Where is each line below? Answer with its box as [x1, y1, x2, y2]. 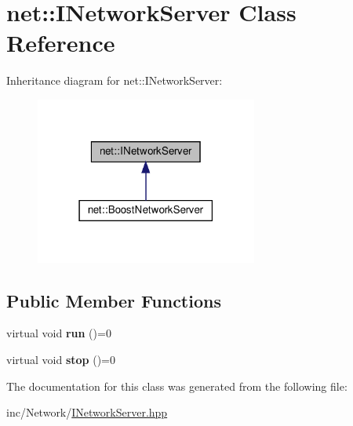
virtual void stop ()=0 [6, 351, 115, 367]
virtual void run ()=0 [6, 325, 111, 341]
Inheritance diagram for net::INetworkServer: [6, 72, 223, 89]
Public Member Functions [6, 288, 221, 312]
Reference [6, 27, 115, 59]
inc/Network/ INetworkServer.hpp [6, 404, 168, 421]
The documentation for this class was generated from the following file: [6, 377, 348, 394]
